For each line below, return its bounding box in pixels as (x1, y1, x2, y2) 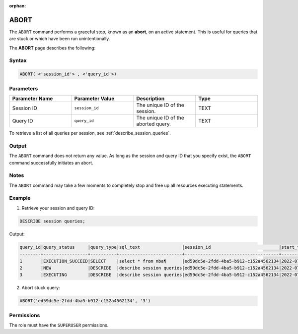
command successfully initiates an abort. (9, 160, 94, 166)
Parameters (9, 85, 38, 92)
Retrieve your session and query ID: (21, 205, 95, 211)
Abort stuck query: (21, 285, 60, 291)
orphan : (9, 3, 26, 8)
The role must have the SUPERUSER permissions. (9, 322, 109, 328)
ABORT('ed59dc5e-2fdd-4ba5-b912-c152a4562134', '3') (19, 298, 151, 304)
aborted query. (136, 120, 171, 127)
